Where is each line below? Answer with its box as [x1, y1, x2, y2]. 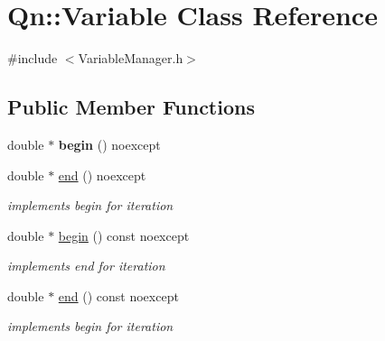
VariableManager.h [78, 49, 183, 68]
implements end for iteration [7, 256, 165, 275]
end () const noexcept [58, 286, 179, 305]
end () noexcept [58, 165, 146, 184]
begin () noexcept [58, 134, 161, 153]
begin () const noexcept [58, 226, 190, 244]
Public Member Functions [7, 93, 255, 121]
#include [7, 49, 58, 68]
